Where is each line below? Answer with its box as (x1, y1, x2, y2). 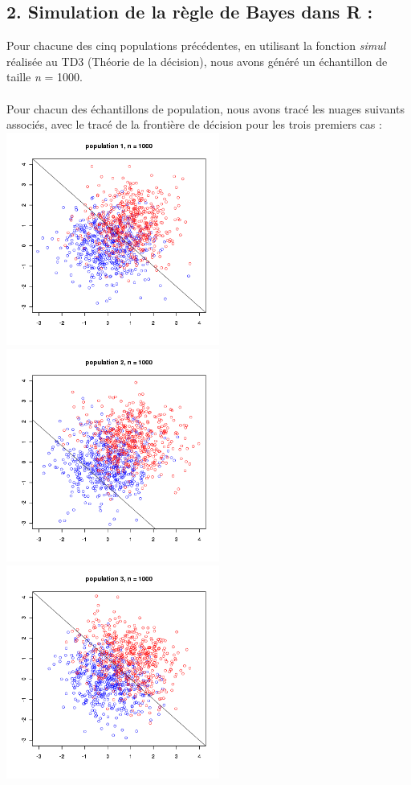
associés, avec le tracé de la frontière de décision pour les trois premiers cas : (6, 116, 382, 133)
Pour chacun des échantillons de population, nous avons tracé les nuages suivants (6, 100, 405, 117)
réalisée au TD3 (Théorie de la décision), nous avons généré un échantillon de (6, 52, 388, 69)
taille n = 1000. (6, 68, 83, 85)
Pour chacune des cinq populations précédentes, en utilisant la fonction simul (6, 37, 386, 54)
